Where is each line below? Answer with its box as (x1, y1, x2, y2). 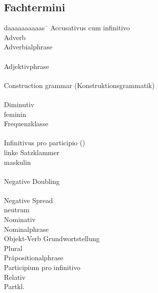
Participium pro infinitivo (4, 262, 81, 272)
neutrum (4, 204, 30, 215)
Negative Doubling (4, 176, 60, 186)
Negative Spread (4, 195, 53, 205)
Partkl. (4, 281, 25, 292)
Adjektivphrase (4, 61, 49, 71)
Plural (4, 243, 23, 253)
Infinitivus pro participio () (4, 137, 85, 148)
